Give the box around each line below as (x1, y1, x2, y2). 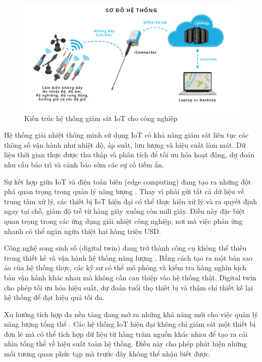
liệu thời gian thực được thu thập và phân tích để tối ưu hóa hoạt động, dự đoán (4, 149, 255, 160)
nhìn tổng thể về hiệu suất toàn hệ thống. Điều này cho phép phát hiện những (4, 338, 247, 349)
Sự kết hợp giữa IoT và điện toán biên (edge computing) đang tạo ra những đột (4, 176, 251, 187)
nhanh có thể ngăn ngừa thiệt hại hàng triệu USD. (4, 225, 161, 236)
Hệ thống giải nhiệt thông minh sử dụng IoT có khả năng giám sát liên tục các (4, 130, 249, 140)
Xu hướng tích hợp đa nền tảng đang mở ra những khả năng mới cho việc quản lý (4, 309, 258, 319)
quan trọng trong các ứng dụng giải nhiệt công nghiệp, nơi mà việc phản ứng (4, 215, 243, 226)
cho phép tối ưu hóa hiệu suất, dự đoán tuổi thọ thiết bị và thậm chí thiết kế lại (4, 282, 253, 292)
